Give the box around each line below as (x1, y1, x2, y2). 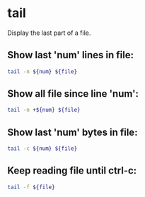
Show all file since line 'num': (7, 87, 139, 100)
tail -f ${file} (7, 183, 55, 191)
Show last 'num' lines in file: (7, 49, 134, 61)
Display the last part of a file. (7, 28, 91, 37)
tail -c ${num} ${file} (7, 145, 78, 152)
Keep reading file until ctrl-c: (7, 165, 137, 177)
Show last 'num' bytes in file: (7, 126, 138, 138)
